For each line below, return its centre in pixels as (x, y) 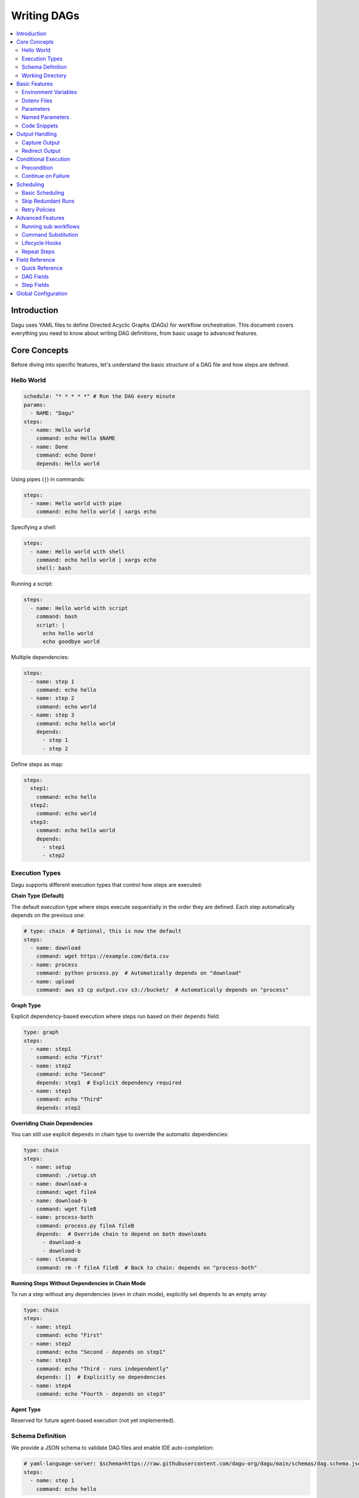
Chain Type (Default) (37, 896)
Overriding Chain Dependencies (52, 1123)
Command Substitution (50, 234)
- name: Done (49, 447)
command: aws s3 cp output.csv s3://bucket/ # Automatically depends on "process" (162, 990)
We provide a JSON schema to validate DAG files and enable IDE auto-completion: (112, 1448)
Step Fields (36, 285)
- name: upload (52, 981)
